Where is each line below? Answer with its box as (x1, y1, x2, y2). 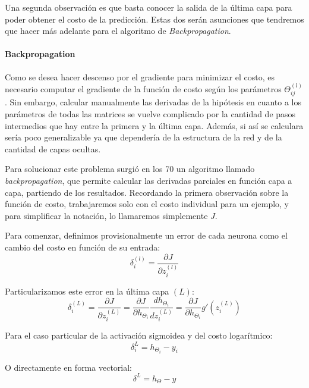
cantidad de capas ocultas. (5, 142, 101, 155)
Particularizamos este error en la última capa (5, 284, 169, 297)
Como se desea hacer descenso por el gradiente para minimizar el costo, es (5, 70, 275, 83)
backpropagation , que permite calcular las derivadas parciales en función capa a (5, 174, 292, 186)
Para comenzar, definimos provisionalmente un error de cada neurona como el (5, 229, 288, 242)
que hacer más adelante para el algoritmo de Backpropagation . (5, 24, 231, 37)
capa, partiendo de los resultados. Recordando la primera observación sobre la (5, 186, 289, 198)
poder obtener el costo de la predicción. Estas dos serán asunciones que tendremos (5, 12, 304, 25)
